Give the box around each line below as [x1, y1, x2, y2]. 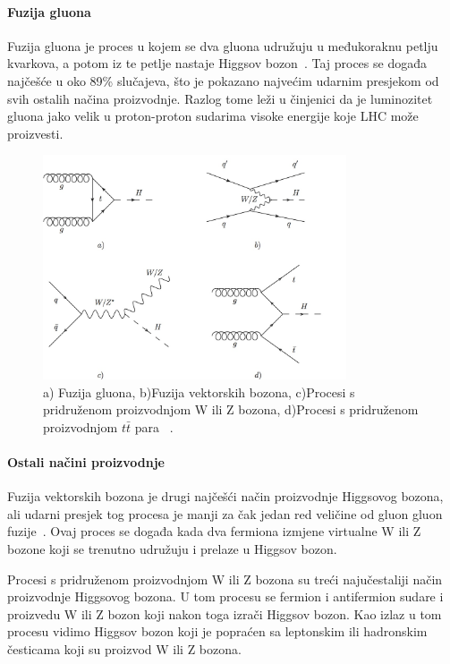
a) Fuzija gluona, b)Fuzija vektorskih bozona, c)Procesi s [43, 382, 355, 401]
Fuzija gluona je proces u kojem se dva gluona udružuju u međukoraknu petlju [7, 36, 438, 55]
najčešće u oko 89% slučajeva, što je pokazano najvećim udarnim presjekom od [7, 71, 439, 89]
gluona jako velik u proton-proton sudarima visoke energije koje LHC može [7, 106, 419, 125]
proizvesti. [7, 123, 64, 142]
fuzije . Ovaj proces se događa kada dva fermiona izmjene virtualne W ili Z [7, 522, 421, 541]
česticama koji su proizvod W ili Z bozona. [7, 640, 242, 659]
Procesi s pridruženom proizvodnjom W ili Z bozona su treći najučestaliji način [7, 569, 443, 588]
